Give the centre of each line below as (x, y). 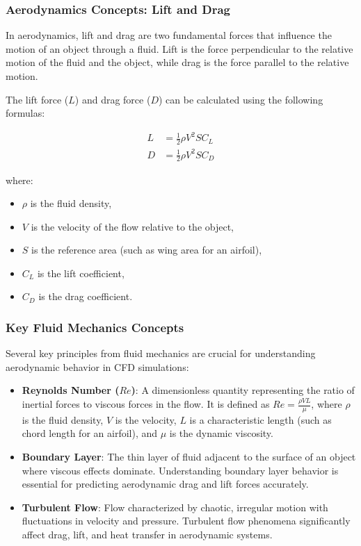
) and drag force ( (113, 99)
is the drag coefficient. (86, 296)
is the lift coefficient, (81, 273)
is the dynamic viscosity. (221, 433)
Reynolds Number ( (71, 390)
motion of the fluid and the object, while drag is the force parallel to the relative (177, 62)
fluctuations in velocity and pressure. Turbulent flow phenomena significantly (186, 521)
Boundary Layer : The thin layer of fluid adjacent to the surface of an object (189, 457)
